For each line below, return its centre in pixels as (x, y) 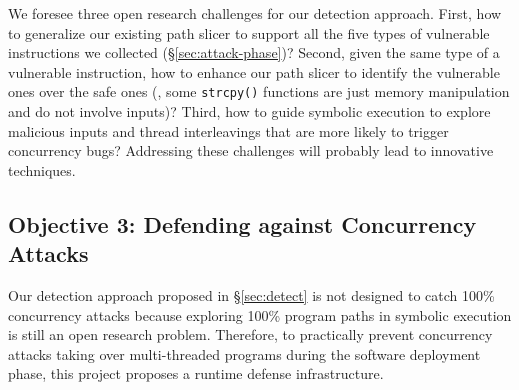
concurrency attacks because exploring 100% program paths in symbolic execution (260, 314)
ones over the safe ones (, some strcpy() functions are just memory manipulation (259, 91)
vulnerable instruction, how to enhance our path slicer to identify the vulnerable (254, 71)
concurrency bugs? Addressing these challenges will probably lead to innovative (251, 150)
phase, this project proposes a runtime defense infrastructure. (196, 373)
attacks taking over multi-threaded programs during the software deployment (244, 353)
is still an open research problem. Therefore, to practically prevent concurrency (250, 334)
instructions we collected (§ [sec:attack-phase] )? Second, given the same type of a (254, 52)
